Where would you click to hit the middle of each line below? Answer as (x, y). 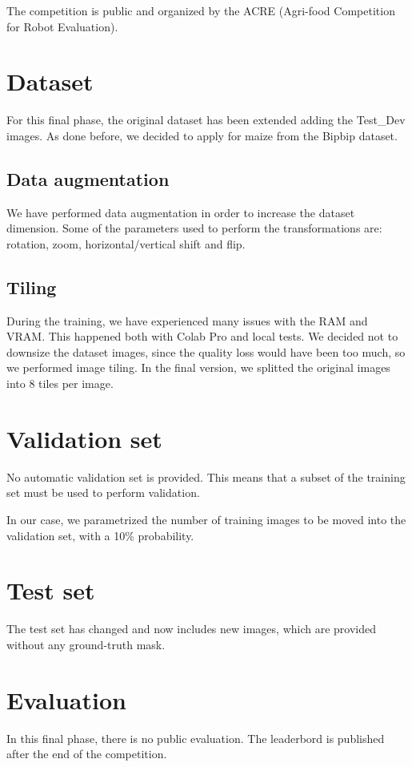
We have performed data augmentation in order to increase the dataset (181, 212)
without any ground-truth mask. (86, 644)
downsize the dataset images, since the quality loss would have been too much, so (206, 351)
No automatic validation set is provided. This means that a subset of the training (206, 476)
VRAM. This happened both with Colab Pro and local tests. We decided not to (202, 336)
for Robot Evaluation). (62, 26)
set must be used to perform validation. (103, 492)
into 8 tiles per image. (60, 383)
